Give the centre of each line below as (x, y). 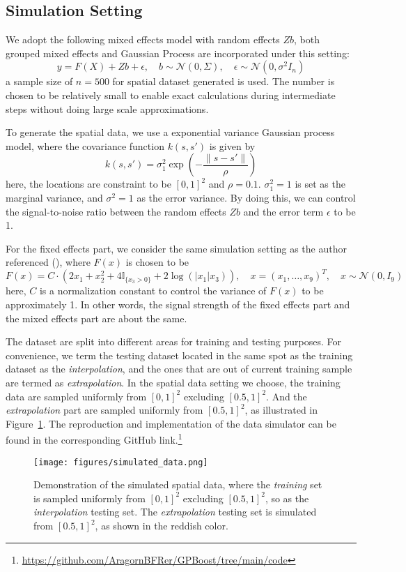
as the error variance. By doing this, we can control (246, 197)
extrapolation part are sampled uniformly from (104, 410)
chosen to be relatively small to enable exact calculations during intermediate (171, 95)
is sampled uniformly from (89, 498)
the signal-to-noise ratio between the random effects (116, 211)
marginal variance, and (54, 197)
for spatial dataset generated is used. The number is (224, 81)
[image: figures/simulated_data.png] (121, 462)
